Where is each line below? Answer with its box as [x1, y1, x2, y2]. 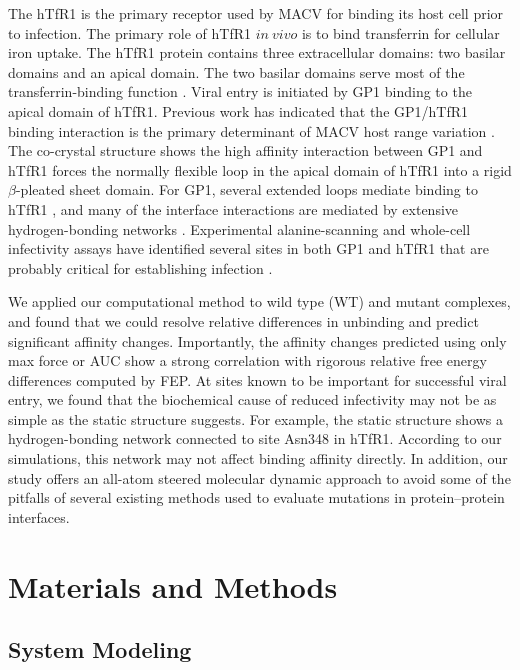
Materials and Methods [8, 565, 338, 606]
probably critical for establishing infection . [8, 257, 273, 278]
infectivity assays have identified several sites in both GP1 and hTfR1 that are [8, 238, 489, 259]
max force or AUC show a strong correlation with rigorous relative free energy [8, 350, 487, 371]
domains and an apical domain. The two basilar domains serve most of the [8, 61, 465, 82]
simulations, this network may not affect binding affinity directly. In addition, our [8, 448, 508, 469]
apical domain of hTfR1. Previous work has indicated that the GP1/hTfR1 [8, 100, 469, 121]
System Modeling [8, 634, 192, 665]
